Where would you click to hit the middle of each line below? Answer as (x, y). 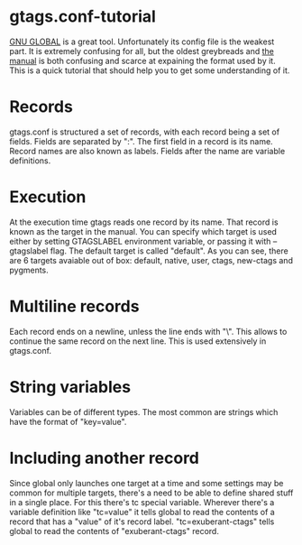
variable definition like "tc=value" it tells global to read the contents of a (142, 512)
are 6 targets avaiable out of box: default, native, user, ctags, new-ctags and (151, 260)
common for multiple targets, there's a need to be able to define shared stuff (151, 493)
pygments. (29, 270)
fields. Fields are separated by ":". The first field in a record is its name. (141, 141)
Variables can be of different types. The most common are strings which (144, 411)
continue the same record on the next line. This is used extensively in (138, 341)
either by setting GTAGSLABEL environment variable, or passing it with (140, 241)
